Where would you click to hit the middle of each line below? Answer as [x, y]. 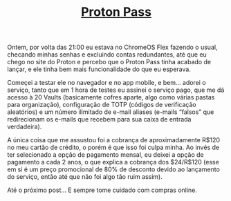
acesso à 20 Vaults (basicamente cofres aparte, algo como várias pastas [111, 97]
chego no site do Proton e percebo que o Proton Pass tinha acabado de [109, 62]
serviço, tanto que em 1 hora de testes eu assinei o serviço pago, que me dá [116, 90]
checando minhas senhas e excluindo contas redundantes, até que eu [107, 55]
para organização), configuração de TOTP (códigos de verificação [102, 105]
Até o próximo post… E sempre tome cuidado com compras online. [102, 190]
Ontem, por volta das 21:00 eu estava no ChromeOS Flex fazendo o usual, [112, 47]
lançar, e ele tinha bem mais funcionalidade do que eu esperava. [99, 69]
